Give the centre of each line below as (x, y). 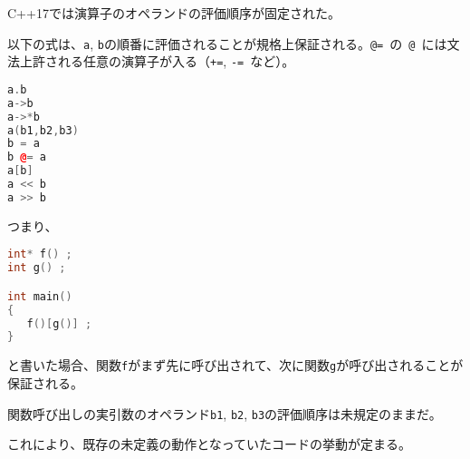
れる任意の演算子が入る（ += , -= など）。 (176, 61)
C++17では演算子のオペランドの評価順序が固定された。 (174, 13)
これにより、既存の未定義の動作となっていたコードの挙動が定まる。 (210, 444)
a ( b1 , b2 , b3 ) (43, 130)
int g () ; (37, 268)
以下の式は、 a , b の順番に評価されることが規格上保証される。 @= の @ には (227, 43)
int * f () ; (40, 254)
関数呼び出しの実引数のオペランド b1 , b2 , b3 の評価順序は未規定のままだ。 (225, 413)
